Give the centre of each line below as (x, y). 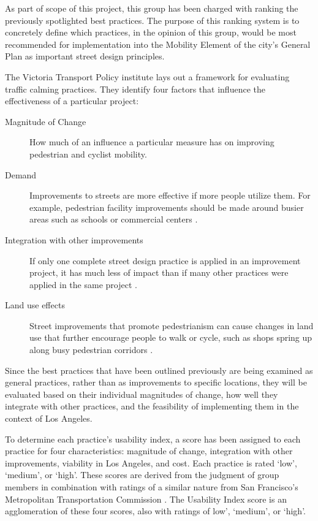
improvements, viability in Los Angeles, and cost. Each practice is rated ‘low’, (151, 462)
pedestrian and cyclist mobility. (88, 154)
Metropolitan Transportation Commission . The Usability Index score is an (146, 499)
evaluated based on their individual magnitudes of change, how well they (142, 394)
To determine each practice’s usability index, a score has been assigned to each (153, 439)
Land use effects (35, 305)
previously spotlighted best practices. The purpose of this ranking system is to (152, 20)
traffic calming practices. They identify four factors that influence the (135, 89)
